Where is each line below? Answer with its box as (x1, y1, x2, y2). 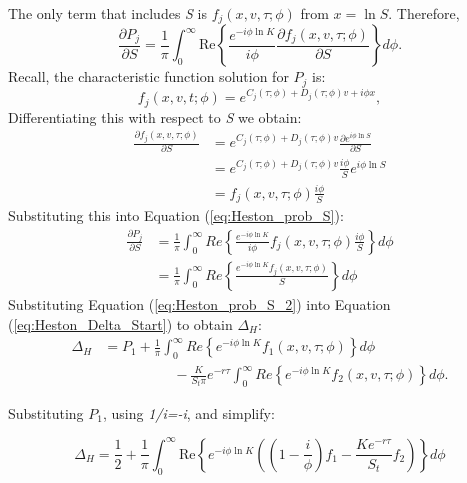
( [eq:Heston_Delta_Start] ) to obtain (8, 313, 233, 334)
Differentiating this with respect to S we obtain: (8, 106, 302, 127)
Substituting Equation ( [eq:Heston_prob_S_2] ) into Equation (8, 293, 391, 314)
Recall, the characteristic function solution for (8, 66, 289, 87)
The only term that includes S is (8, 3, 208, 23)
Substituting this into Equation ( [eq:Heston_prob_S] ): (8, 205, 344, 226)
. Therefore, (388, 3, 460, 23)
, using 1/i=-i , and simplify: (102, 402, 275, 423)
